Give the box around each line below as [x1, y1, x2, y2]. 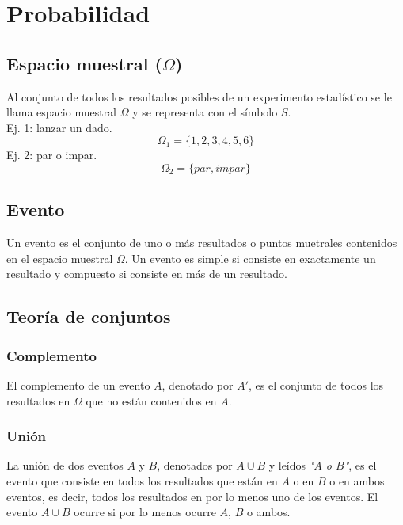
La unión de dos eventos [6, 457, 124, 474]
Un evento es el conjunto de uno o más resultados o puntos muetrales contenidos [6, 234, 397, 251]
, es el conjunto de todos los [248, 376, 384, 393]
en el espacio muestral [6, 249, 113, 266]
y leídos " [268, 457, 314, 474]
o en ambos [329, 472, 385, 489]
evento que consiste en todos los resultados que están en [6, 472, 278, 489]
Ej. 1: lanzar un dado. [6, 119, 112, 135]
